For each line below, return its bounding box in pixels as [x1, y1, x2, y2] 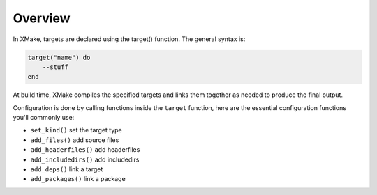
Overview [13, 10, 71, 26]
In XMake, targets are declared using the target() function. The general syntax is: [13, 35, 246, 43]
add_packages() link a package [30, 175, 126, 183]
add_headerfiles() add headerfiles [30, 146, 140, 154]
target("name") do [27, 53, 91, 61]
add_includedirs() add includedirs [30, 155, 140, 164]
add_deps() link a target [30, 165, 103, 173]
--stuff [42, 63, 69, 71]
